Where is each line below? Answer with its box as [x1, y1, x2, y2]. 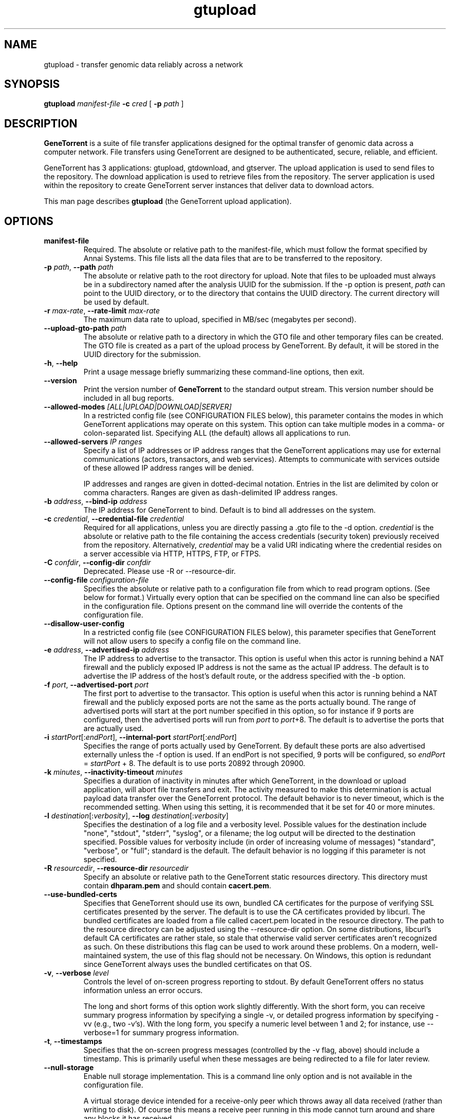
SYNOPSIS [4, 78, 60, 91]
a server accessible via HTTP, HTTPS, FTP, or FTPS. [83, 549, 261, 558]
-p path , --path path [44, 263, 114, 272]
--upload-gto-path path [44, 324, 126, 333]
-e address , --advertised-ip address [44, 645, 170, 655]
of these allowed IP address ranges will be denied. [83, 463, 254, 473]
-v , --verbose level [44, 968, 109, 978]
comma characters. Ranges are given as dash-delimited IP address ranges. [83, 488, 338, 497]
